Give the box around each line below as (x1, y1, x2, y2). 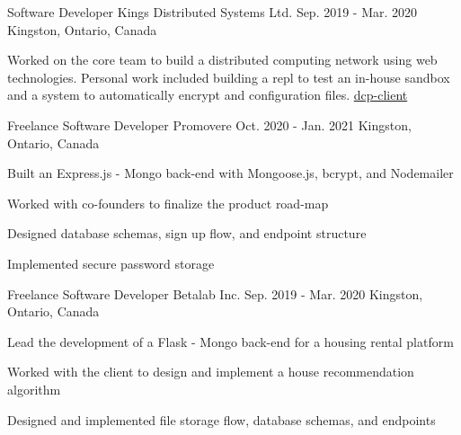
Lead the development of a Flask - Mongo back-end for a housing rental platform (7, 332, 454, 351)
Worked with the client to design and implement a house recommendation (7, 362, 414, 381)
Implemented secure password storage (7, 253, 215, 272)
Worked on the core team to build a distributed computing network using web (7, 50, 438, 69)
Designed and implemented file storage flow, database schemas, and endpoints (7, 410, 436, 429)
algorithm (7, 379, 61, 398)
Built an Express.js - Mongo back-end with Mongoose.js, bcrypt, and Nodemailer (7, 164, 454, 182)
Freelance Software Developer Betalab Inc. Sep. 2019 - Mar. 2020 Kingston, (7, 284, 423, 303)
